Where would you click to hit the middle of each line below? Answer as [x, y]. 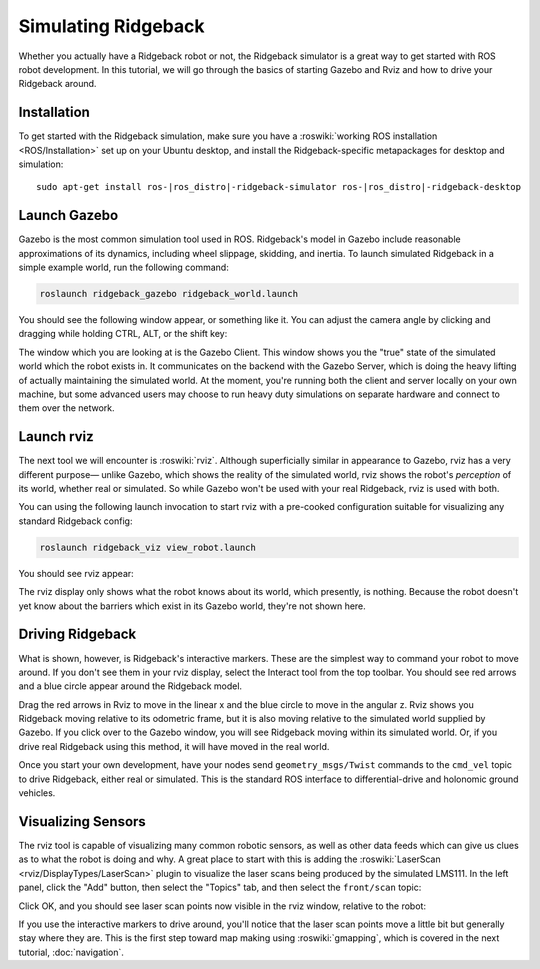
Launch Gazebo [68, 215]
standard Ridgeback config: [75, 521]
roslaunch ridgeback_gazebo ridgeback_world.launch [169, 294]
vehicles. [37, 793]
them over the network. [66, 408]
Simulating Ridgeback [111, 26]
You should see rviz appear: [76, 573]
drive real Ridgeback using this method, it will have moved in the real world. [174, 746]
